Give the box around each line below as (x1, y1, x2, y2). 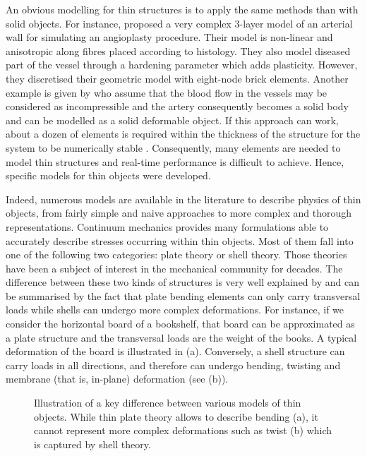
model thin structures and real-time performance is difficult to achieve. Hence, (6, 154, 344, 169)
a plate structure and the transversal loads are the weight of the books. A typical (6, 330, 357, 344)
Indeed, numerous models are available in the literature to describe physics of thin (6, 191, 361, 206)
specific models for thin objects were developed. (6, 168, 211, 183)
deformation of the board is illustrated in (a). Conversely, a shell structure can (6, 344, 345, 359)
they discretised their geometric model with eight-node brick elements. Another (6, 71, 349, 85)
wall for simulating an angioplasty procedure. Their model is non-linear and (6, 30, 333, 44)
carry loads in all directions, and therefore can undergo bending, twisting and (6, 357, 341, 372)
